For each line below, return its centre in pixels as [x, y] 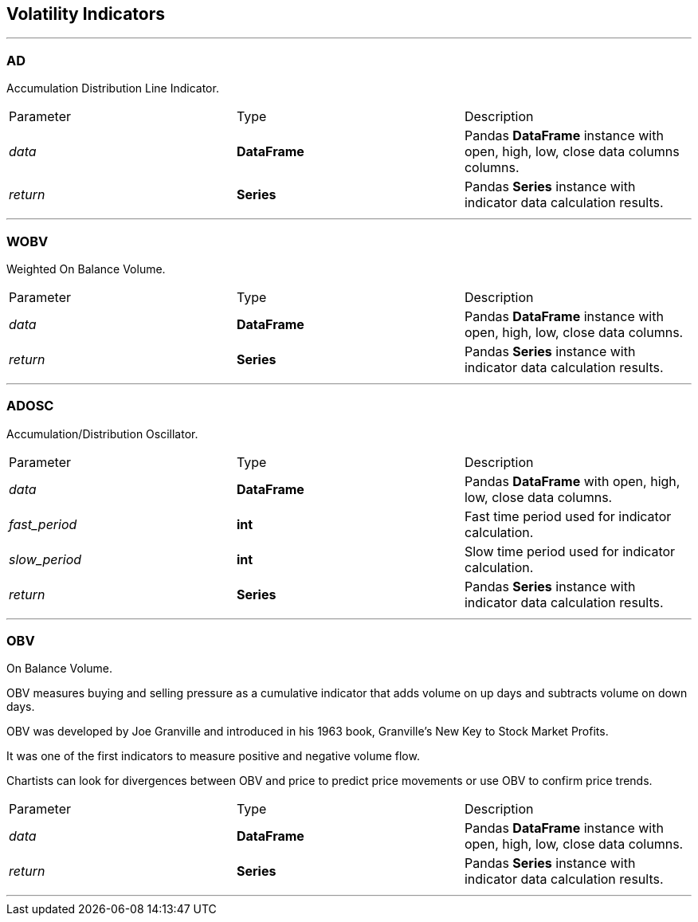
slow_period [45, 559]
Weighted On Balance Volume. [86, 269]
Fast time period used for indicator [568, 516]
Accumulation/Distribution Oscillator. [102, 434]
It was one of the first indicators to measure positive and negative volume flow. [213, 756]
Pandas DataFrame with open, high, [572, 481]
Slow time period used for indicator [570, 551]
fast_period [43, 524]
